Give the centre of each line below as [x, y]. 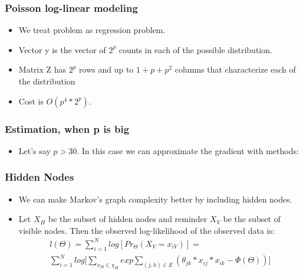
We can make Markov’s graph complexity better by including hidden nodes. [155, 199]
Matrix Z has [42, 69]
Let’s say [34, 150]
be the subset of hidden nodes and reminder [128, 219]
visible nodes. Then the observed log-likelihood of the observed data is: [146, 230]
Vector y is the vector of [62, 49]
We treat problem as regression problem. [92, 30]
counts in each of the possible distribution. [195, 49]
